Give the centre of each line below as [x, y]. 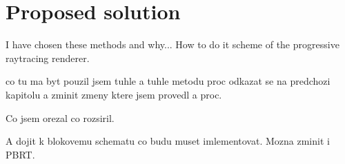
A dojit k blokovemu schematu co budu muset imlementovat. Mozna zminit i [168, 141]
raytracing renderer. [48, 58]
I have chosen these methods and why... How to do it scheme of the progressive [172, 44]
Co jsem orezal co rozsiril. [60, 117]
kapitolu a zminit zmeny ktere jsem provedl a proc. [114, 94]
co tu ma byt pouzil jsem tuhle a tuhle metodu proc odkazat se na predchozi [168, 81]
